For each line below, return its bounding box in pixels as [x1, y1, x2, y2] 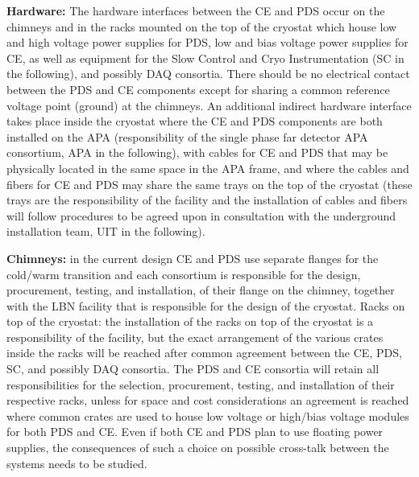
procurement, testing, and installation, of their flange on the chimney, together [6, 282, 395, 298]
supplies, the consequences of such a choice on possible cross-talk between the [6, 439, 389, 456]
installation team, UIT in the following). [6, 223, 205, 240]
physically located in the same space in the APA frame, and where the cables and [6, 159, 409, 176]
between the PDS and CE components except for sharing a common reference [6, 80, 390, 97]
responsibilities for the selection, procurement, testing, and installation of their [6, 376, 395, 393]
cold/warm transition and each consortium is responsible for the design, [6, 265, 361, 282]
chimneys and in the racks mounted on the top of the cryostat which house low [6, 18, 397, 35]
